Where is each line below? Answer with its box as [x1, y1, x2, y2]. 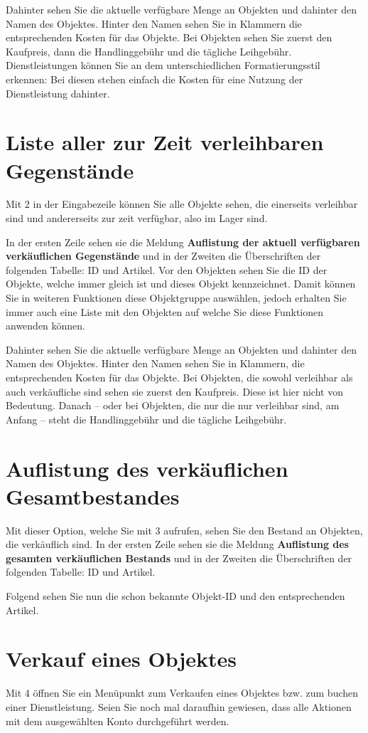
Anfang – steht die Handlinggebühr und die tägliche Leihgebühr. [6, 411, 287, 426]
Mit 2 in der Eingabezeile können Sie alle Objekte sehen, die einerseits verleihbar [6, 196, 358, 211]
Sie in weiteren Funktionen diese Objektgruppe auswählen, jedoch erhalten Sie [6, 290, 347, 305]
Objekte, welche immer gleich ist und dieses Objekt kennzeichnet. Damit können [6, 276, 356, 291]
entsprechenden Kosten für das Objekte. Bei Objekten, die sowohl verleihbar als [6, 370, 353, 384]
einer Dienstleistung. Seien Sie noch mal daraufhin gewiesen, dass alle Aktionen [6, 699, 352, 714]
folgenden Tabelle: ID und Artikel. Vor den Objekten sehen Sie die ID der [6, 262, 328, 277]
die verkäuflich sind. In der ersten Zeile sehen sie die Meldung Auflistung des [6, 537, 349, 552]
